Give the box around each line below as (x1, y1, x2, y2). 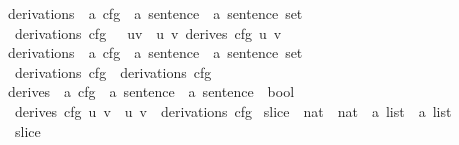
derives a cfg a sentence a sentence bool (7, 81, 295, 102)
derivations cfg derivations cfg (14, 61, 212, 82)
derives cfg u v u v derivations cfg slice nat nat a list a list (14, 100, 452, 121)
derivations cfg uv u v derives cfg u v (14, 22, 282, 43)
